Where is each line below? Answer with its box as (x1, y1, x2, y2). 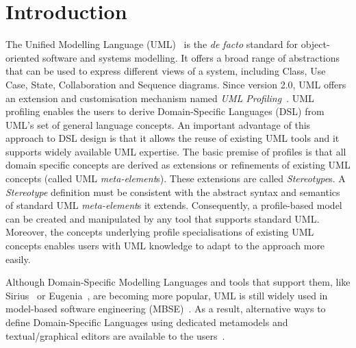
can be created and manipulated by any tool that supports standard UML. (5, 211, 320, 225)
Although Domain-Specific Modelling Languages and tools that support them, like (5, 275, 351, 289)
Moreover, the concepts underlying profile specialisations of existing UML (5, 225, 314, 239)
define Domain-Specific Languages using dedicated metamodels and (5, 315, 288, 329)
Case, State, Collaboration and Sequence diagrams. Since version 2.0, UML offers (5, 77, 346, 91)
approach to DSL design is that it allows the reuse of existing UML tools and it (5, 131, 340, 145)
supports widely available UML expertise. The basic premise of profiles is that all (5, 144, 346, 158)
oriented (5, 50, 40, 64)
